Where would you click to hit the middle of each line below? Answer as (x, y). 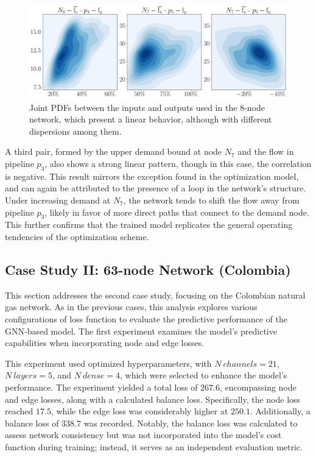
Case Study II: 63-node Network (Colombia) (148, 269)
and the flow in (266, 151)
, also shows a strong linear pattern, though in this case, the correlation (178, 163)
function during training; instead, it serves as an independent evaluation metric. (154, 446)
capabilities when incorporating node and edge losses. (105, 343)
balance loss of (32, 423)
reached (19, 411)
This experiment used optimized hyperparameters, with (108, 363)
